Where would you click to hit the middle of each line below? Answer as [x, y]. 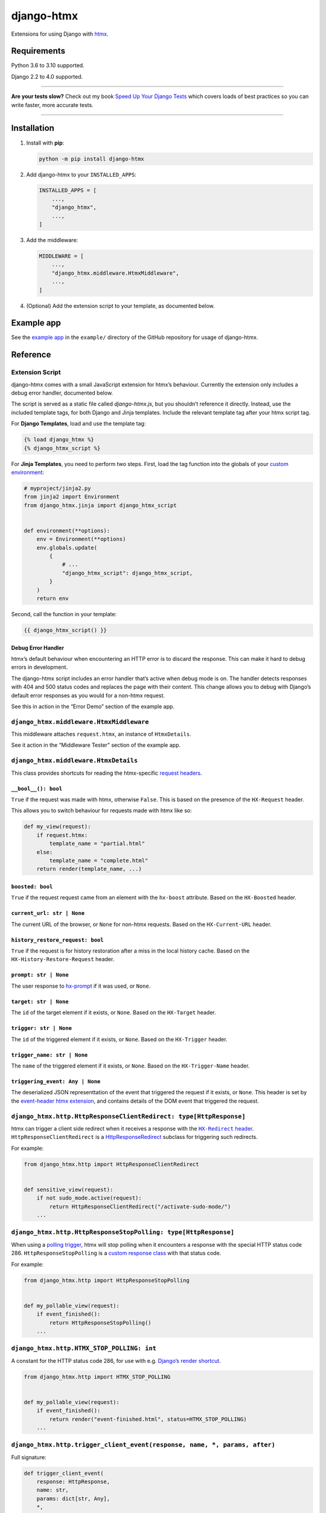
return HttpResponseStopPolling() [100, 1323]
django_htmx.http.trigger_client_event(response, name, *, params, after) [143, 1445]
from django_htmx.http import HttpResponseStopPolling [107, 1280]
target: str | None [40, 1001]
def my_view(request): [57, 827]
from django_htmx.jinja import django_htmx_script [101, 505]
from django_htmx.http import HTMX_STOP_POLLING [97, 1377]
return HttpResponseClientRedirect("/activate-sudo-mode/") [140, 1206]
